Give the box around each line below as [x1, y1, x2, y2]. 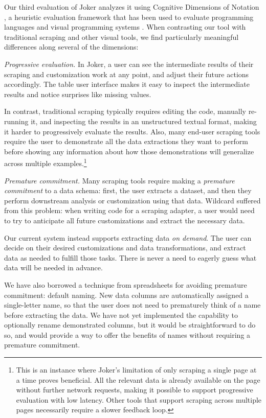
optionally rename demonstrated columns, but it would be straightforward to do [4, 319, 256, 330]
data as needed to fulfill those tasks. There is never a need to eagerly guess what [4, 252, 257, 263]
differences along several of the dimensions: [4, 41, 139, 52]
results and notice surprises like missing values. [4, 88, 151, 99]
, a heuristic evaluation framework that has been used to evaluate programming [4, 11, 254, 22]
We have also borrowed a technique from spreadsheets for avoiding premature [4, 279, 247, 290]
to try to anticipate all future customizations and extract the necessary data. [4, 215, 245, 225]
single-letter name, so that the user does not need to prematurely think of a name [4, 299, 261, 310]
